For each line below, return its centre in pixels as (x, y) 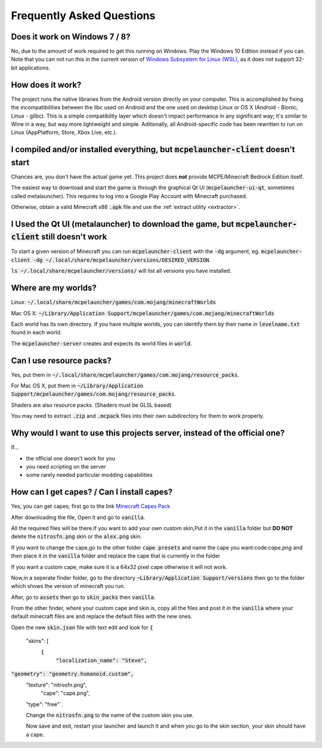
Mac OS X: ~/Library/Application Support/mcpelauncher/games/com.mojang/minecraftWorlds (143, 313)
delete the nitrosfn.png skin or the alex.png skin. (77, 537)
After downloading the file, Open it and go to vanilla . (78, 517)
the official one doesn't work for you (71, 458)
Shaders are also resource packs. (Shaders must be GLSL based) (92, 405)
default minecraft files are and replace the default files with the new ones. (102, 616)
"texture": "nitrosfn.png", (56, 685)
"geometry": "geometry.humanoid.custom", (72, 674)
